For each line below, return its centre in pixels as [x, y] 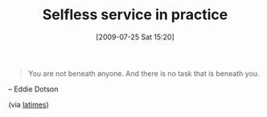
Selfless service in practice [135, 15]
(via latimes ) [29, 104]
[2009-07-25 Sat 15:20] [135, 37]
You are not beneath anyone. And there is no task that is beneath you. [144, 73]
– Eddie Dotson [33, 89]
